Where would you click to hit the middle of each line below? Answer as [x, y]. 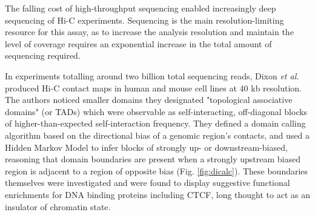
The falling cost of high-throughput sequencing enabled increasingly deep [141, 8]
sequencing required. [43, 55]
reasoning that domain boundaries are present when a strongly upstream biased [153, 159]
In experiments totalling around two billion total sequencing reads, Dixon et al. [152, 75]
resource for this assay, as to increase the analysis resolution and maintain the [149, 32]
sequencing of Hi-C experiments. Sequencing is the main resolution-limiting [144, 20]
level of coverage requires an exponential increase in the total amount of [138, 43]
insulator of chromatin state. [58, 206]
